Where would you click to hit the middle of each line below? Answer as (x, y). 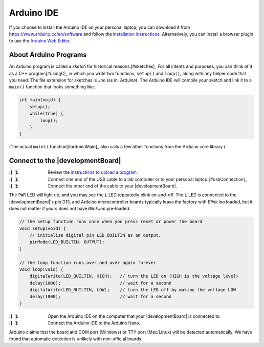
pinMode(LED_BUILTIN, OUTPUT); (67, 242)
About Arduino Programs (48, 55)
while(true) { (46, 114)
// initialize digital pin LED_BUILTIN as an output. (95, 235)
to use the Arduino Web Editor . (40, 41)
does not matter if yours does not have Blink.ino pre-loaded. (70, 209)
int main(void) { (40, 100)
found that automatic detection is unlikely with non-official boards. (76, 339)
